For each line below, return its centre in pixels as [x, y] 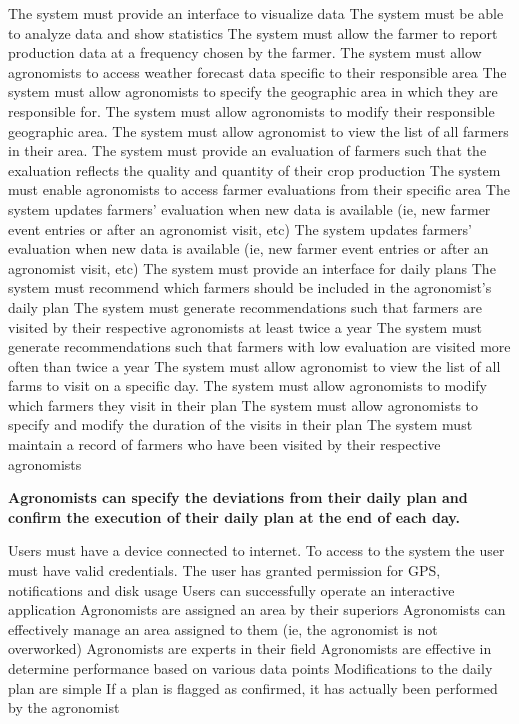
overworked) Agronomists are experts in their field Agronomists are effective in [250, 648]
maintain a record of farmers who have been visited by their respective [224, 444]
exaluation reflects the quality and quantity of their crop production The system [254, 169]
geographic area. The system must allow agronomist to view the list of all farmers [258, 130]
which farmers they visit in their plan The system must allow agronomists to [243, 404]
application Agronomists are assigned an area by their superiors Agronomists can [257, 609]
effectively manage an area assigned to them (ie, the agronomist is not [223, 628]
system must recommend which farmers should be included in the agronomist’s [250, 287]
